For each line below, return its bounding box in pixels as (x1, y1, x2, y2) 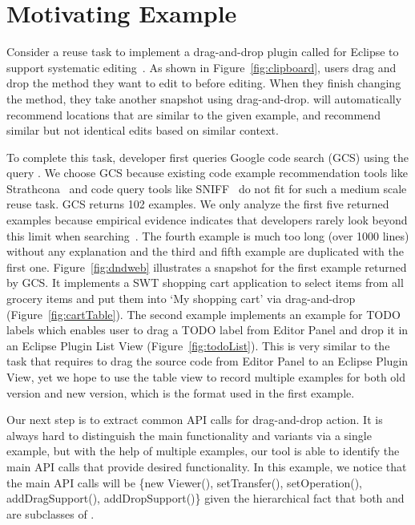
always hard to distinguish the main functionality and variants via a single (6, 426, 372, 443)
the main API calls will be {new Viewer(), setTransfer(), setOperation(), (6, 474, 362, 491)
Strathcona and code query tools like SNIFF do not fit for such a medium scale (6, 180, 407, 196)
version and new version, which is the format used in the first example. (6, 384, 355, 401)
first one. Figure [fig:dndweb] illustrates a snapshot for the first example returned (6, 258, 407, 275)
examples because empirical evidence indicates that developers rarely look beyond (6, 212, 408, 228)
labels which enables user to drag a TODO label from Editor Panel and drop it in (6, 321, 409, 338)
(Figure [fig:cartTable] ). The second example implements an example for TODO (6, 305, 401, 322)
